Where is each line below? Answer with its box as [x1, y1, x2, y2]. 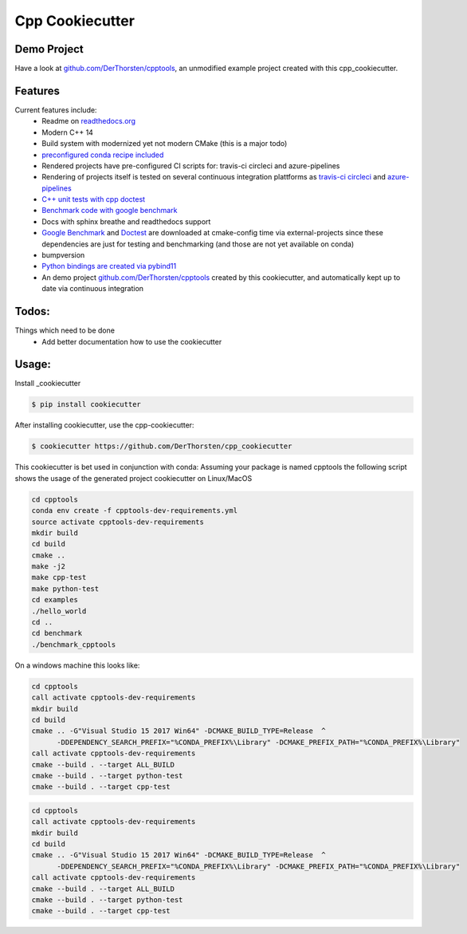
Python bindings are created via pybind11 [41, 262, 177, 271]
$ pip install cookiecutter [31, 400, 141, 409]
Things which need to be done [14, 325, 116, 335]
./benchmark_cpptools [31, 640, 116, 649]
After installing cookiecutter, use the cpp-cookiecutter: [14, 420, 194, 430]
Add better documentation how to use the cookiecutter [41, 337, 222, 346]
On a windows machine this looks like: [14, 660, 140, 670]
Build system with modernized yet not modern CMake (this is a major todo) [41, 139, 288, 148]
